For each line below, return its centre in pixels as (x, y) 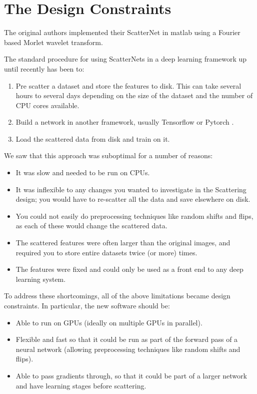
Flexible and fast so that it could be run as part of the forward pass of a (127, 339)
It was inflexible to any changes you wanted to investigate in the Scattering (131, 189)
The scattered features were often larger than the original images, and (123, 243)
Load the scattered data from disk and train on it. (93, 138)
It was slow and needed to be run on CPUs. (83, 172)
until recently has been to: (44, 68)
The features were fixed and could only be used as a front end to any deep (129, 269)
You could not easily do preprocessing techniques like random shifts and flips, (134, 216)
